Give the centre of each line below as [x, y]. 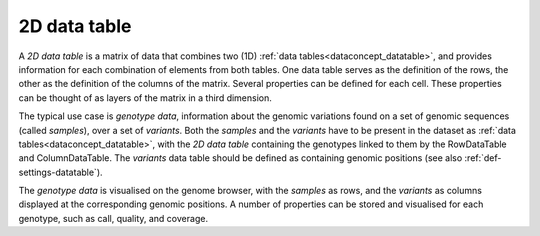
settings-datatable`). [61, 172]
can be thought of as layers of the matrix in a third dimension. [145, 97]
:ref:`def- [483, 158]
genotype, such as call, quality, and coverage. [113, 218]
